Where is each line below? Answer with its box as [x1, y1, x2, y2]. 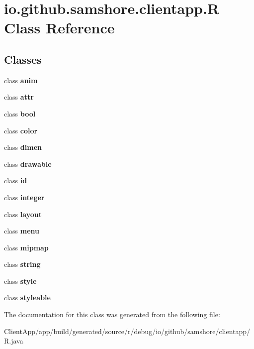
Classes [4, 51, 42, 67]
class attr [4, 92, 34, 102]
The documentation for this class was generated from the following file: [4, 309, 220, 320]
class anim [4, 75, 38, 85]
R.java [4, 336, 23, 346]
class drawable [4, 158, 52, 169]
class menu [4, 226, 40, 236]
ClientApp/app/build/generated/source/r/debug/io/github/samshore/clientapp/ [4, 326, 251, 336]
